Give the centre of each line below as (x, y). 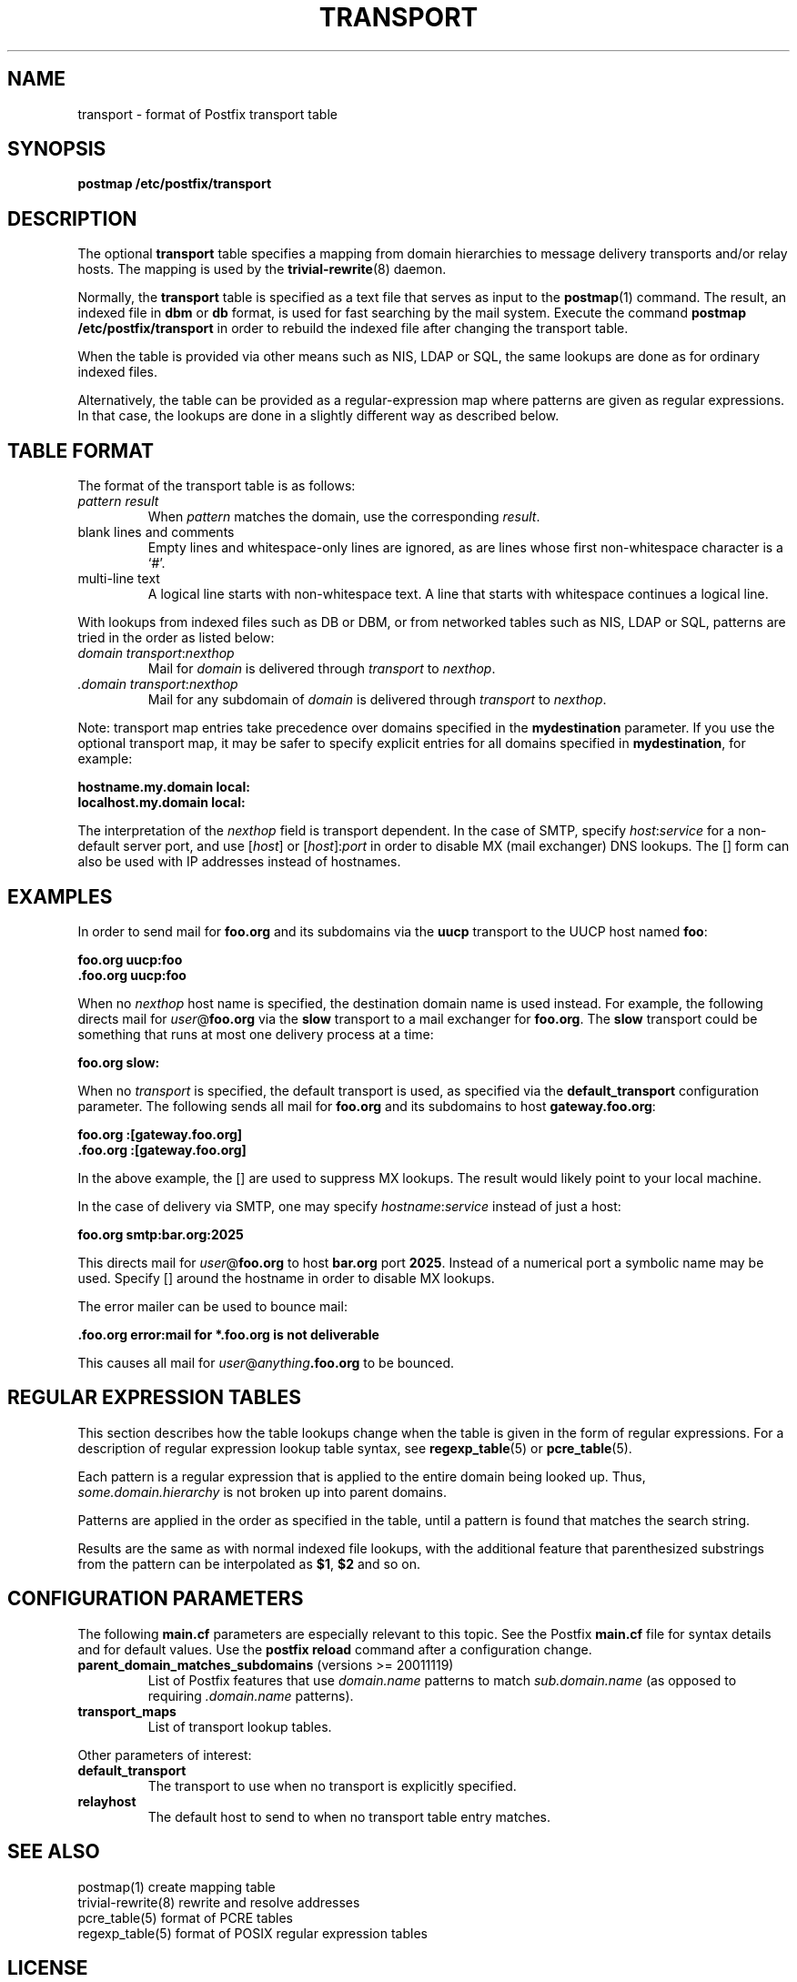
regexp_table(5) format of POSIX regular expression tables (252, 1933)
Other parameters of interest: (165, 1754)
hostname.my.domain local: (164, 787)
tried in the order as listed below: (176, 638)
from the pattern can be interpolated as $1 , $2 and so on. (249, 1563)
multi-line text (119, 579)
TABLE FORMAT (81, 450)
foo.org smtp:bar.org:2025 (161, 1234)
